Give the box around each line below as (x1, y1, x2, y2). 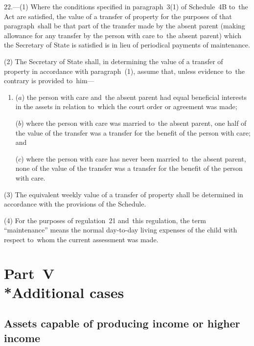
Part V (4, 263, 54, 283)
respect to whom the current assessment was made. (4, 234, 159, 244)
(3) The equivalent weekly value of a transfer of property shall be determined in (4, 189, 243, 199)
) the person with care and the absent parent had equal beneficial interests (22, 92, 247, 102)
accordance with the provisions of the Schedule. (4, 199, 146, 209)
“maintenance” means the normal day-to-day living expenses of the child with (4, 225, 237, 235)
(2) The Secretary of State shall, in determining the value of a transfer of (4, 56, 223, 66)
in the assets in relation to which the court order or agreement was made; (15, 101, 237, 112)
